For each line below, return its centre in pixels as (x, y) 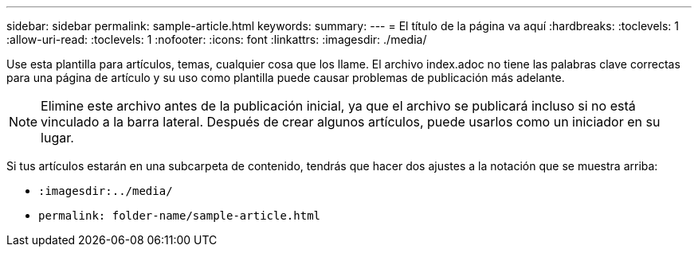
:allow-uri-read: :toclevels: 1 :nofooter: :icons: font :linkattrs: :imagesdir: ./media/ (217, 39)
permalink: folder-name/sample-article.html (180, 216)
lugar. (57, 138)
